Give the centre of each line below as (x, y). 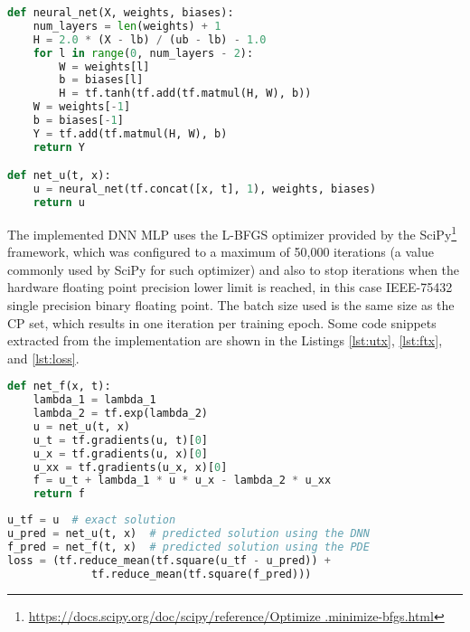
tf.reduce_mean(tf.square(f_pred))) (202, 574)
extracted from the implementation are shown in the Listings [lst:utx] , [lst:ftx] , (225, 340)
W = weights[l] (104, 66)
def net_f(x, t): (59, 387)
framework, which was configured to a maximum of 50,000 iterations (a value (221, 252)
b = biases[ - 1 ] (78, 120)
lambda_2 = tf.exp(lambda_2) (120, 414)
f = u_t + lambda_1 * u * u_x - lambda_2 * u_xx (182, 481)
